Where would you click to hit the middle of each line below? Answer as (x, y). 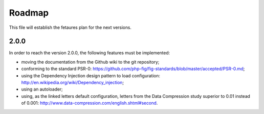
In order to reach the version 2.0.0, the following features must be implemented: (89, 53)
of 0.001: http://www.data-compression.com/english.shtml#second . (89, 103)
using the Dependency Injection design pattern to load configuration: (91, 75)
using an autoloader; (42, 89)
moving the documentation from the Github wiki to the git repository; (90, 62)
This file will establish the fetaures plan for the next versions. (70, 27)
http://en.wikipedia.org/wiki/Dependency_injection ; (73, 83)
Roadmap (29, 13)
